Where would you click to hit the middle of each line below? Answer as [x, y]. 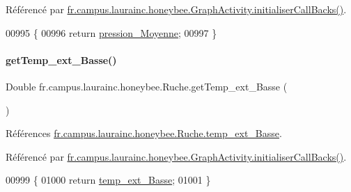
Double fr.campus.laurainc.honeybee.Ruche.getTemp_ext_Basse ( [147, 86]
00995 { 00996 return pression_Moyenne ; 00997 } [111, 32]
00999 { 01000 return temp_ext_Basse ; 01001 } [108, 180]
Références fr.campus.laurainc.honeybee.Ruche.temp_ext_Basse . [144, 133]
